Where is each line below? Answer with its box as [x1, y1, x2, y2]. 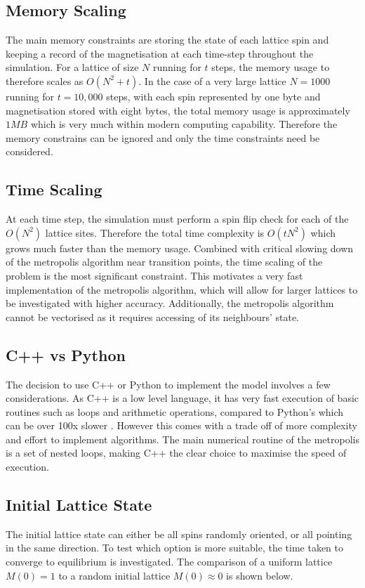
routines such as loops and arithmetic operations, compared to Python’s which [6, 404, 344, 419]
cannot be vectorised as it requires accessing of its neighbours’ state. [6, 309, 300, 324]
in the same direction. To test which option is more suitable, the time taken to [6, 540, 344, 555]
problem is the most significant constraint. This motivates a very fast [6, 268, 303, 282]
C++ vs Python [6, 344, 126, 365]
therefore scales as [6, 73, 84, 88]
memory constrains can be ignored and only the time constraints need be [6, 130, 320, 145]
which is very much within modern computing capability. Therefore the [30, 117, 338, 131]
